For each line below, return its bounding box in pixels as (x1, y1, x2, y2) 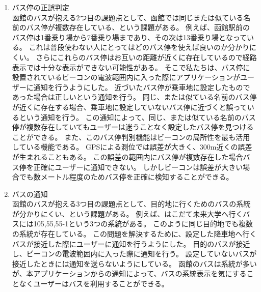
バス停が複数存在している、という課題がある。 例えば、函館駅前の (26, 22, 250, 33)
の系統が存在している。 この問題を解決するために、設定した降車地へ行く (12, 228, 257, 239)
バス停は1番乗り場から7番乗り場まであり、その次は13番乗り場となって (12, 32, 247, 42)
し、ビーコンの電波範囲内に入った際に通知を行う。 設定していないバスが (12, 248, 257, 259)
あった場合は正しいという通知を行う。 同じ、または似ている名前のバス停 (12, 92, 257, 102)
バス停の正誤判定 (12, 2, 69, 12)
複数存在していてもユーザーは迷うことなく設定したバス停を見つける (26, 122, 254, 132)
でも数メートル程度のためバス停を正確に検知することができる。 (19, 171, 233, 182)
